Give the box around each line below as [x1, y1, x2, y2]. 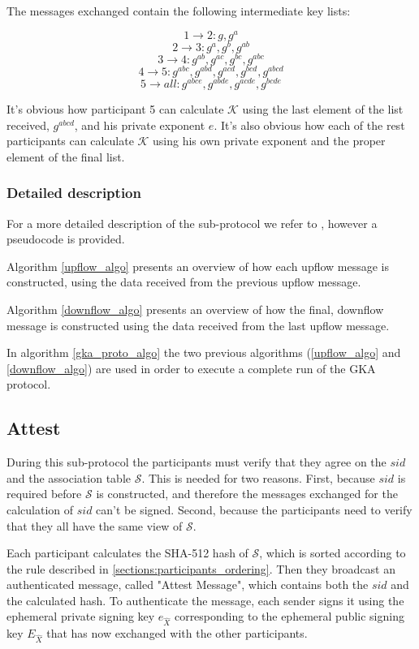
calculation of [6, 501, 74, 518]
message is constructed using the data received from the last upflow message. [6, 316, 390, 333]
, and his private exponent [74, 116, 205, 133]
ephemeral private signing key [6, 608, 155, 625]
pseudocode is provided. [6, 230, 125, 247]
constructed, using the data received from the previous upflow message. [6, 273, 361, 290]
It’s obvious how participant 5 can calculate [6, 100, 224, 117]
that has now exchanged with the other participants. [46, 625, 308, 642]
